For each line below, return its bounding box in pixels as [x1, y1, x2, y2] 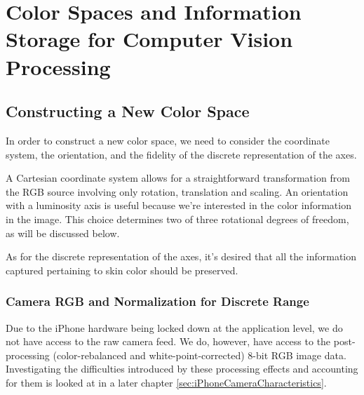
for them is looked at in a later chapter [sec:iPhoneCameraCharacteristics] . [6, 375, 327, 389]
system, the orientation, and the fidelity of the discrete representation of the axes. [6, 147, 357, 161]
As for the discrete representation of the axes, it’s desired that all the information [6, 249, 357, 264]
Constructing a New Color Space [6, 100, 250, 122]
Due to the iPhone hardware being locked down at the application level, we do [6, 320, 343, 335]
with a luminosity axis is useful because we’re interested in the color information [6, 198, 351, 213]
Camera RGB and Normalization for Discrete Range [6, 293, 309, 310]
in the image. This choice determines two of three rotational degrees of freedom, [6, 211, 349, 226]
